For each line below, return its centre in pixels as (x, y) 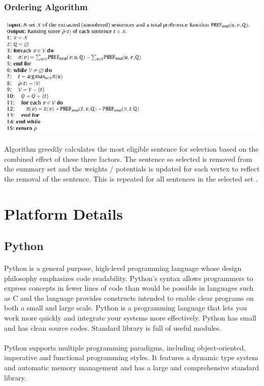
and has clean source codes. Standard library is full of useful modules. (113, 327)
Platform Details (64, 213)
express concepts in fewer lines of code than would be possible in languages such (129, 288)
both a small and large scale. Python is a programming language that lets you (126, 308)
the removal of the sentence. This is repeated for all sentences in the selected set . (131, 178)
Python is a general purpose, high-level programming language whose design (123, 268)
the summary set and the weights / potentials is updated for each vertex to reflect (132, 169)
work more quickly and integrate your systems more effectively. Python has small (130, 318)
